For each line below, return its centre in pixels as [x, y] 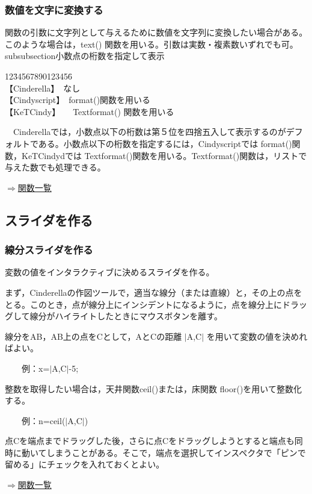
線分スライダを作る [49, 250]
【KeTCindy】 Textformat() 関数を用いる [90, 111]
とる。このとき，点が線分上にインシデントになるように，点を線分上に [143, 304]
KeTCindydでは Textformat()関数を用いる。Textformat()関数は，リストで [164, 155]
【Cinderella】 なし [43, 88]
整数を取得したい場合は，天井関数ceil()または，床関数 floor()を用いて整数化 [153, 388]
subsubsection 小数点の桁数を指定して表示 [85, 56]
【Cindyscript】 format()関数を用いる [78, 100]
